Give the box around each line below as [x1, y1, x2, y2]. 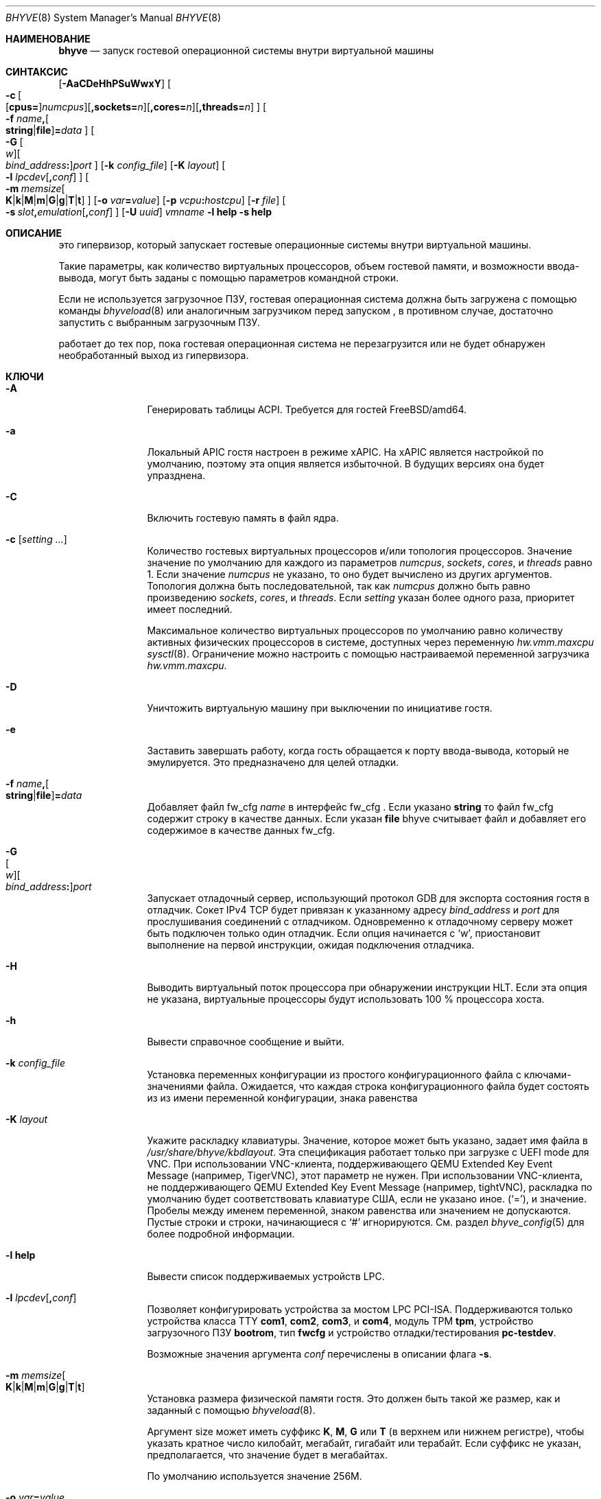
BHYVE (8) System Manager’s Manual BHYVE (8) [5, 12, 222, 23]
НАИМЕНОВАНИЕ [5, 33, 91, 45]
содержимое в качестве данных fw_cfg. [147, 824, 335, 836]
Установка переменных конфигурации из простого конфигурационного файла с [147, 1069, 521, 1080]
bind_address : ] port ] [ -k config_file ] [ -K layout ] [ [5, 159, 226, 171]
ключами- [523, 1069, 571, 1080]
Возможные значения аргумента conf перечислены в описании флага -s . [147, 1348, 492, 1360]
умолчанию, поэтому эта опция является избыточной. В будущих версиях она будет [147, 458, 545, 469]
